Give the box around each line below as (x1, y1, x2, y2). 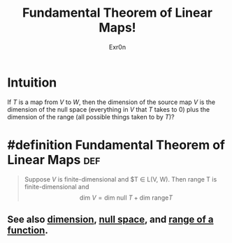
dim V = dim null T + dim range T (79, 193, 173, 202)
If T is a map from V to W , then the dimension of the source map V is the (7, 98, 215, 106)
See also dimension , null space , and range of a (7, 214, 214, 226)
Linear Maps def (7, 152, 101, 168)
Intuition (7, 75, 57, 90)
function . (7, 225, 49, 237)
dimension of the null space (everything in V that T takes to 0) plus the (7, 105, 210, 113)
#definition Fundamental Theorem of (7, 137, 226, 153)
